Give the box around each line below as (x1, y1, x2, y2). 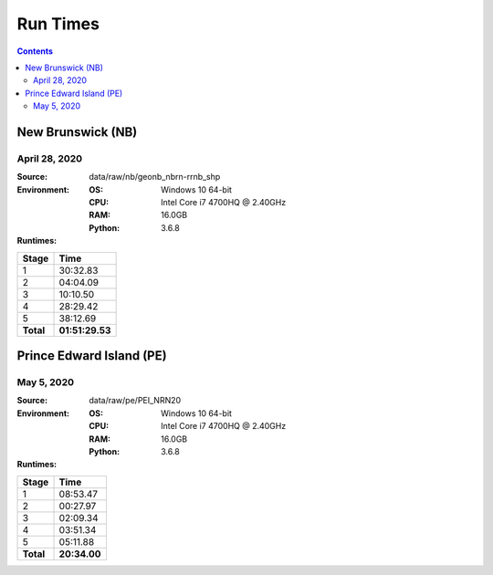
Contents (16, 46, 54, 57)
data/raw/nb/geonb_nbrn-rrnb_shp (89, 172, 221, 183)
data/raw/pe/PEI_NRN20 (89, 395, 182, 406)
